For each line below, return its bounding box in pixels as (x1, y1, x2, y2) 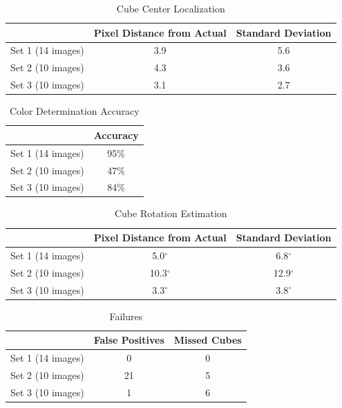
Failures (109, 308, 143, 323)
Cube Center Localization (116, 1, 225, 15)
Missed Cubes (173, 333, 242, 347)
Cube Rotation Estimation (114, 206, 227, 221)
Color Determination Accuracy (9, 104, 140, 118)
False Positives (93, 333, 164, 347)
